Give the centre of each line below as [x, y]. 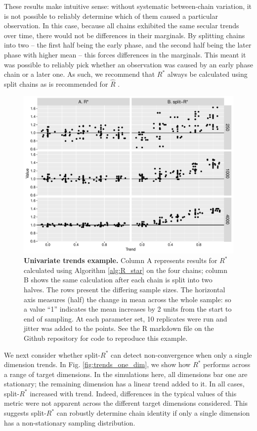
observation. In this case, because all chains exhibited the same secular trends [122, 26]
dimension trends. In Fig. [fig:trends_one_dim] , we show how [97, 364]
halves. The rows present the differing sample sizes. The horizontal [125, 289]
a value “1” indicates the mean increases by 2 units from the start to [128, 309]
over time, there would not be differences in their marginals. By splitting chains [125, 35]
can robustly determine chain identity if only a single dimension [153, 413]
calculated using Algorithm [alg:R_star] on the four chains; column [126, 270]
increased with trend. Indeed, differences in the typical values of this [133, 393]
